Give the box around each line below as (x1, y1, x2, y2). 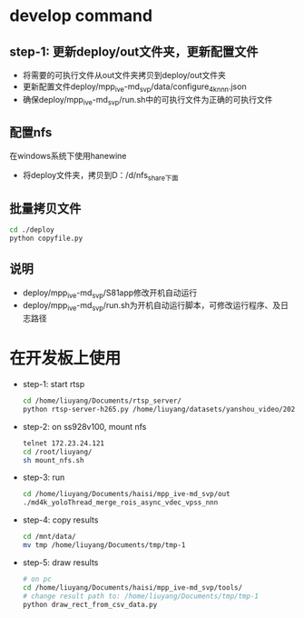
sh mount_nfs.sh (22, 455, 84, 464)
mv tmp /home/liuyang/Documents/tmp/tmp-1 (22, 541, 186, 550)
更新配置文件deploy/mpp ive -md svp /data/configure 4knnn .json (22, 81, 247, 94)
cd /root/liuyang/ (22, 447, 93, 456)
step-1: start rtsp (22, 379, 85, 390)
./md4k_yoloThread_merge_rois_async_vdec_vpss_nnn (22, 498, 219, 507)
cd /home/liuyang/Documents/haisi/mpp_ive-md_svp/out (22, 490, 230, 499)
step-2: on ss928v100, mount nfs (22, 421, 147, 432)
